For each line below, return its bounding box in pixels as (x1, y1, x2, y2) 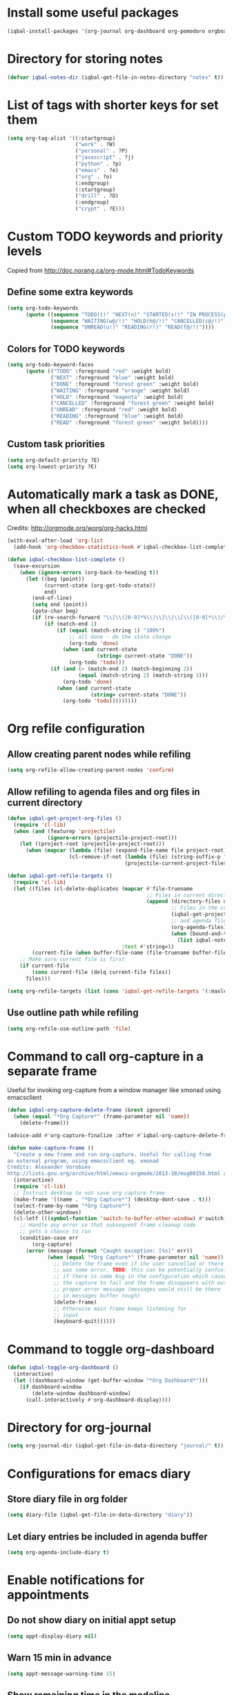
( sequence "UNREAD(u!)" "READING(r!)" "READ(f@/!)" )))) (50, 324, 215, 331)
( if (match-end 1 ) (43, 620, 97, 627)
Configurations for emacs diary (7, 1465, 191, 1481)
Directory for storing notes (7, 51, 164, 66)
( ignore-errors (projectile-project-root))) (47, 834, 177, 841)
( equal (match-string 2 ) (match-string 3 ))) (78, 672, 209, 679)
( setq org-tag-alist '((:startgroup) (7, 135, 116, 142)
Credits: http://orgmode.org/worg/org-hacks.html (7, 524, 148, 532)
